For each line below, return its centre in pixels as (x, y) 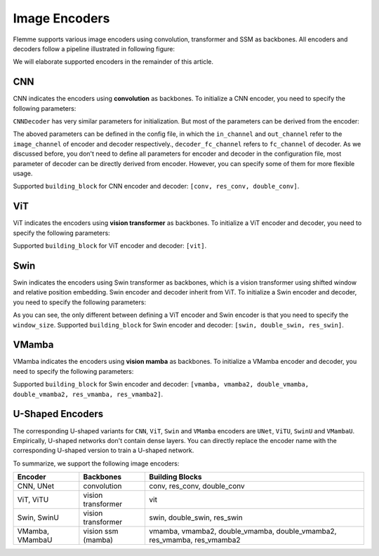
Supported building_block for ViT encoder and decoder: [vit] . (110, 246)
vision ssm (101, 531)
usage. (23, 173)
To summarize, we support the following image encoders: (96, 463)
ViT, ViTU (33, 500)
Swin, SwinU (38, 517)
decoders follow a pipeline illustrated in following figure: (94, 48)
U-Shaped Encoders (58, 414)
